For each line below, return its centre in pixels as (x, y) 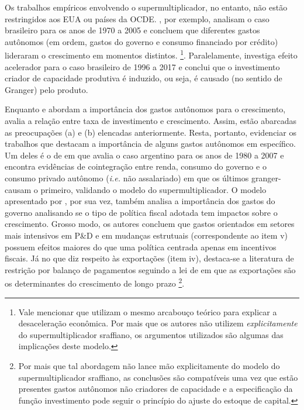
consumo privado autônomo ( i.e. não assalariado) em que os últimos (127, 178)
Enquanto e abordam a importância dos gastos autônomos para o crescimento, (145, 109)
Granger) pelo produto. (46, 89)
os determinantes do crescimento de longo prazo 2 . (95, 282)
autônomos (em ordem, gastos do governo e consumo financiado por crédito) (141, 41)
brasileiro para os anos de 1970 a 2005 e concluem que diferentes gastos (132, 30)
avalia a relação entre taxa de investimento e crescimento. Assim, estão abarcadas (151, 120)
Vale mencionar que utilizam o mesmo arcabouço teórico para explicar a (148, 311)
